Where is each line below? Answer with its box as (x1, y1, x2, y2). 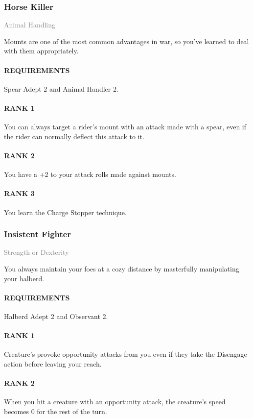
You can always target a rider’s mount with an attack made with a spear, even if (4, 122, 247, 132)
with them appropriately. (4, 46, 79, 56)
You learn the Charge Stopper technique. (4, 207, 127, 217)
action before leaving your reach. (4, 358, 102, 369)
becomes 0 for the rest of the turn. (4, 406, 107, 416)
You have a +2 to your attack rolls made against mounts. (4, 169, 176, 179)
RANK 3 (4, 188, 35, 198)
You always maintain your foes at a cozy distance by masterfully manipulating (4, 263, 239, 273)
